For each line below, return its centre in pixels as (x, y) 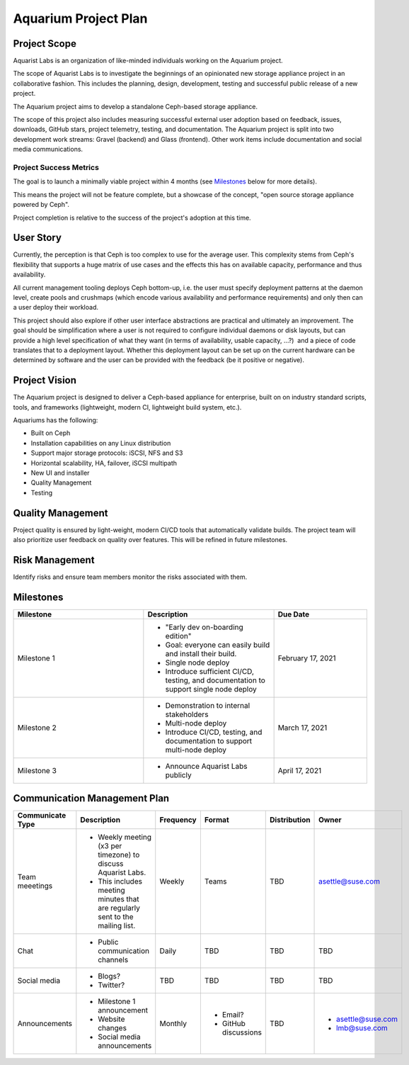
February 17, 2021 (307, 658)
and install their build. (201, 653)
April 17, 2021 (300, 770)
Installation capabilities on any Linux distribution (101, 443)
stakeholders (187, 714)
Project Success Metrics (56, 167)
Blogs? (109, 976)
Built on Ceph (51, 433)
